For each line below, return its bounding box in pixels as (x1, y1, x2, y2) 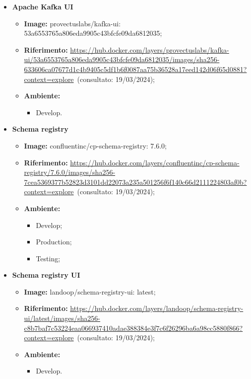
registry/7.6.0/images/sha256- (24, 167, 116, 177)
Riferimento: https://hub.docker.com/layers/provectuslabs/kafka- (24, 44, 229, 55)
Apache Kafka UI (12, 1, 73, 11)
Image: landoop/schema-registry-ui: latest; (24, 286, 156, 297)
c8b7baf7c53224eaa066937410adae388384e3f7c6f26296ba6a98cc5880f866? (24, 322, 243, 333)
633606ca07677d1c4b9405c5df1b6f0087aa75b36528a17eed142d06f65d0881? (24, 64, 247, 74)
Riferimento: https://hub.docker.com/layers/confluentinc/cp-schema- (24, 157, 240, 167)
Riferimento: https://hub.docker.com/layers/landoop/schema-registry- (24, 303, 244, 313)
